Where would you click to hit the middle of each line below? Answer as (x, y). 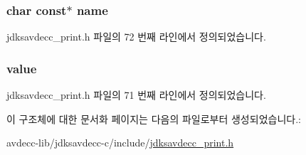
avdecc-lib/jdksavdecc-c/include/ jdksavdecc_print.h (120, 143)
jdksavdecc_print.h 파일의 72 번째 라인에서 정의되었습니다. (136, 37)
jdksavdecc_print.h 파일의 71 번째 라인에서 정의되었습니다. (136, 95)
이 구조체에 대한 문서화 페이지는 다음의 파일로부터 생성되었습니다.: (154, 118)
